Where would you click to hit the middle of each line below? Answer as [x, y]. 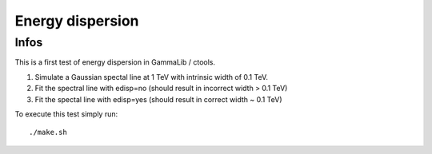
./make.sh [48, 132]
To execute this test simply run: [66, 114]
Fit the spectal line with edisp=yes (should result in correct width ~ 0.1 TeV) [159, 99]
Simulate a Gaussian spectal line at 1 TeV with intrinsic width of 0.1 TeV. [151, 77]
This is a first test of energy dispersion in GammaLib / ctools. [115, 62]
